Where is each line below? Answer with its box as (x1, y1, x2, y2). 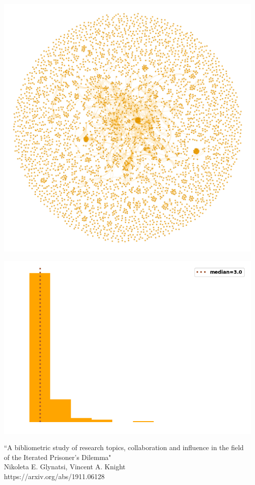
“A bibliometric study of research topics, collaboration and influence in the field (4, 442, 244, 453)
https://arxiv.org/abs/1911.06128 (4, 471, 105, 481)
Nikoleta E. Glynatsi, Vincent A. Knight (4, 461, 126, 472)
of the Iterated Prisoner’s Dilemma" (4, 452, 111, 462)
